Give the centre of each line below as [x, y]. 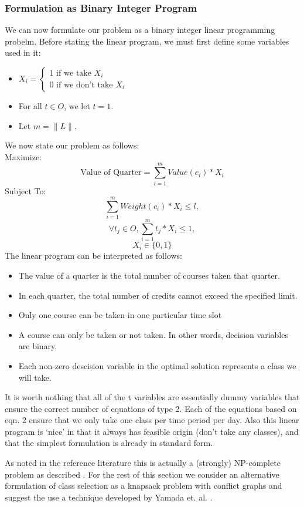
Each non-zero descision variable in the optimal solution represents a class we [157, 365]
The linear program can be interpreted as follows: [93, 256]
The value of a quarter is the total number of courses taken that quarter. [149, 275]
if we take [74, 74]
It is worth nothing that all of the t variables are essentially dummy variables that [152, 397]
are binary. [38, 346]
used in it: [23, 53]
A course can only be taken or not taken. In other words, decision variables [153, 334]
